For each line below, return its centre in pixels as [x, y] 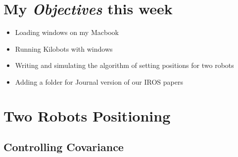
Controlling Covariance [64, 147]
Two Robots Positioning [87, 115]
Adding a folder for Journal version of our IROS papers [99, 81]
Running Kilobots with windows [64, 48]
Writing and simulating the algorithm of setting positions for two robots [124, 65]
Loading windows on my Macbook [67, 32]
